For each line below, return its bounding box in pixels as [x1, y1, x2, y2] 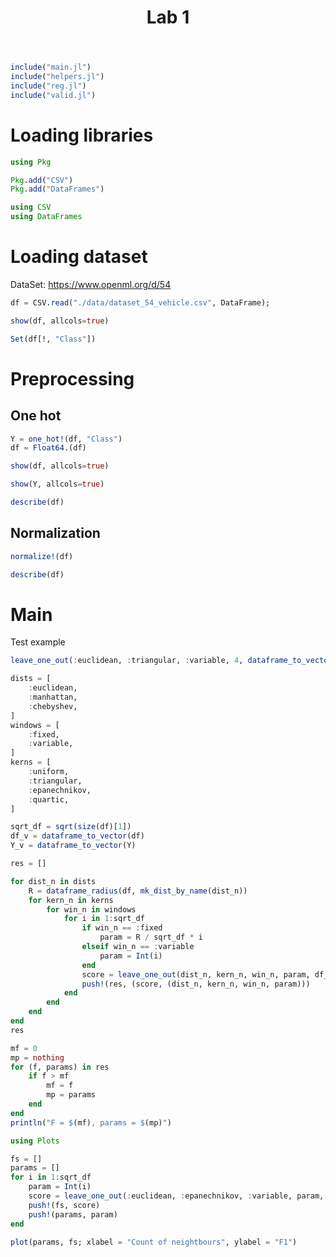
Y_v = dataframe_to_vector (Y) [10, 841, 137, 851]
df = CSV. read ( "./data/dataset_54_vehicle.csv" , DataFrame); [10, 297, 271, 308]
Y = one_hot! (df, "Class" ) [10, 434, 123, 444]
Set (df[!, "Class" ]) [10, 334, 97, 344]
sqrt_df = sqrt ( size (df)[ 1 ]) [10, 822, 132, 832]
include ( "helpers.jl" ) [10, 72, 105, 82]
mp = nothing [10, 1052, 65, 1063]
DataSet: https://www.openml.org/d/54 [10, 278, 172, 290]
